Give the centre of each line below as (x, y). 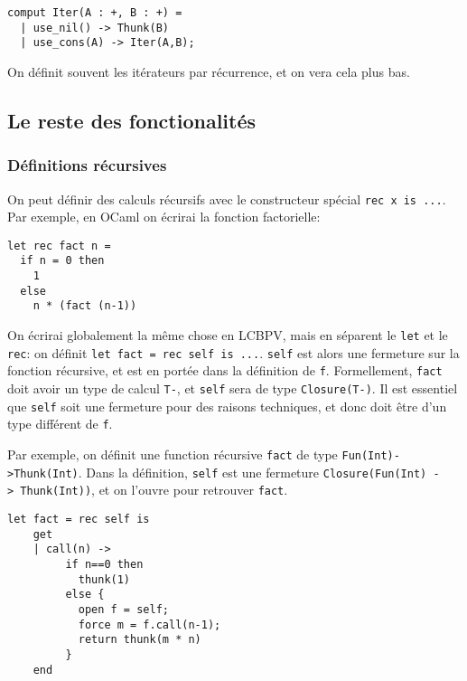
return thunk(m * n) (140, 640)
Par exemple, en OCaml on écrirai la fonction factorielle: (164, 217)
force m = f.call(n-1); (149, 624)
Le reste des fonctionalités (132, 120)
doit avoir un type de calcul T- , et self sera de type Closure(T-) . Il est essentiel (233, 388)
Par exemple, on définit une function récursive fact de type (173, 454)
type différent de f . (60, 424)
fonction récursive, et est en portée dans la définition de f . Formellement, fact (225, 370)
